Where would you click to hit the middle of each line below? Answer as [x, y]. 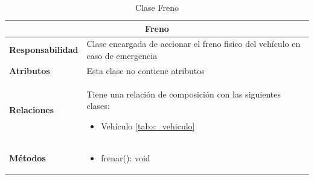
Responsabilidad [44, 50]
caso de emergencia [122, 56]
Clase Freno [157, 7]
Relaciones [32, 110]
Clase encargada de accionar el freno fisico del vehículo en [194, 44]
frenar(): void [126, 157]
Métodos [27, 157]
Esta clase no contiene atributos [146, 70]
